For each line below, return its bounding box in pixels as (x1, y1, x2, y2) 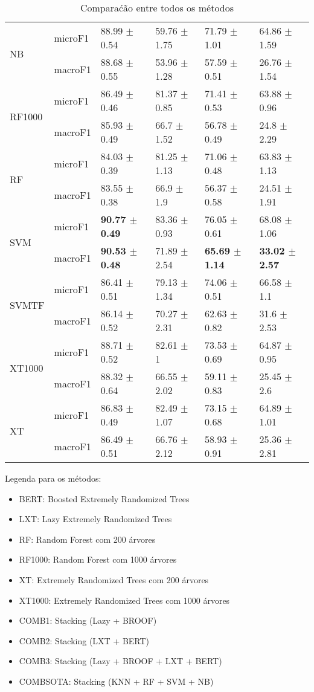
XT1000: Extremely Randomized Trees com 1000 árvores (19, 593, 230, 606)
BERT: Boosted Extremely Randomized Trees (19, 492, 190, 505)
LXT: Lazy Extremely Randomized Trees (19, 513, 172, 525)
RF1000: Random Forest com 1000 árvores (19, 553, 177, 566)
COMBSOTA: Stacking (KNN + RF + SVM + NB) (19, 674, 214, 687)
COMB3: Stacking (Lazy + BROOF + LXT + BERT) (19, 655, 222, 667)
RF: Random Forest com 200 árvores (19, 532, 156, 545)
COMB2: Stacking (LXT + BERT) (19, 634, 150, 647)
